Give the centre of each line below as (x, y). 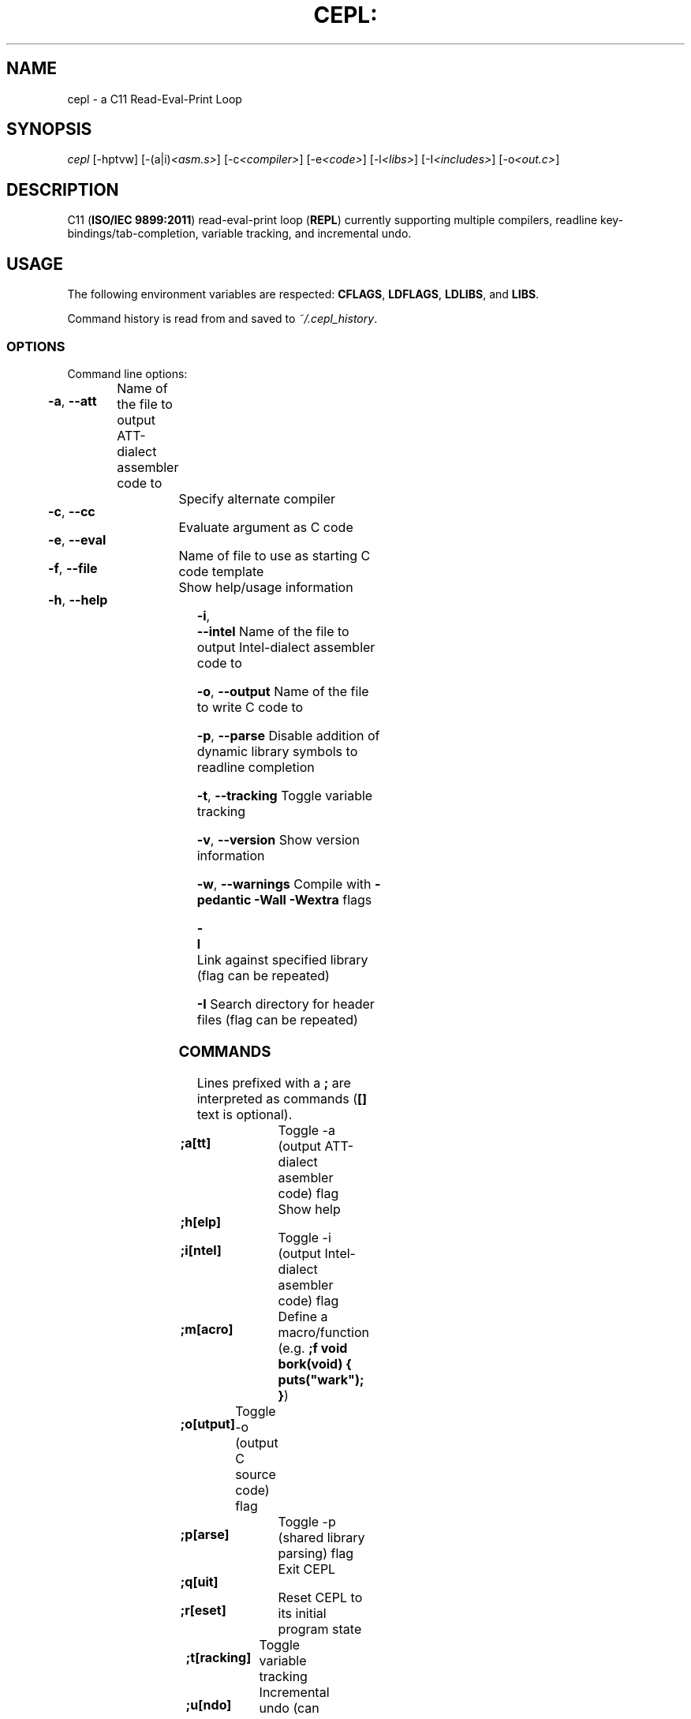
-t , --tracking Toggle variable (285, 795)
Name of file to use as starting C (275, 555)
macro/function (323, 1333)
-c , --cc (71, 511)
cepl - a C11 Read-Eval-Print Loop (155, 99)
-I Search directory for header (286, 1004)
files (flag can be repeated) (277, 1019)
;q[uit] (199, 1582)
